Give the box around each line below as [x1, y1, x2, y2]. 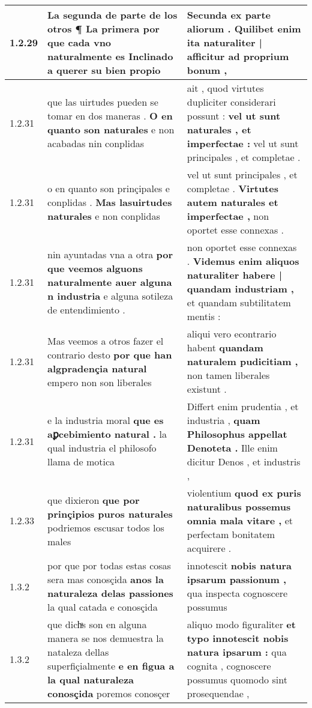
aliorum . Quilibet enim [187, 22, 301, 35]
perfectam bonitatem [187, 527, 275, 541]
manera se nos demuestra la [47, 631, 164, 645]
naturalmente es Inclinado [47, 49, 173, 63]
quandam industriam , [187, 282, 294, 295]
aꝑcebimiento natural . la [47, 427, 167, 441]
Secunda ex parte [187, 8, 271, 22]
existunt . [187, 382, 227, 396]
